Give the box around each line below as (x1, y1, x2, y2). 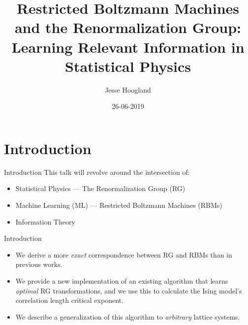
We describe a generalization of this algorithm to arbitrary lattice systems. (15, 311, 240, 322)
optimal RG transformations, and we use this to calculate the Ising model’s (15, 285, 242, 295)
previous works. (15, 259, 62, 269)
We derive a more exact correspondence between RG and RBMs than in (15, 249, 232, 260)
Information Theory (15, 216, 75, 227)
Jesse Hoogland (105, 84, 151, 95)
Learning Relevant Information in (11, 36, 245, 57)
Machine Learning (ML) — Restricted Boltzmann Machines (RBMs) (15, 200, 222, 210)
